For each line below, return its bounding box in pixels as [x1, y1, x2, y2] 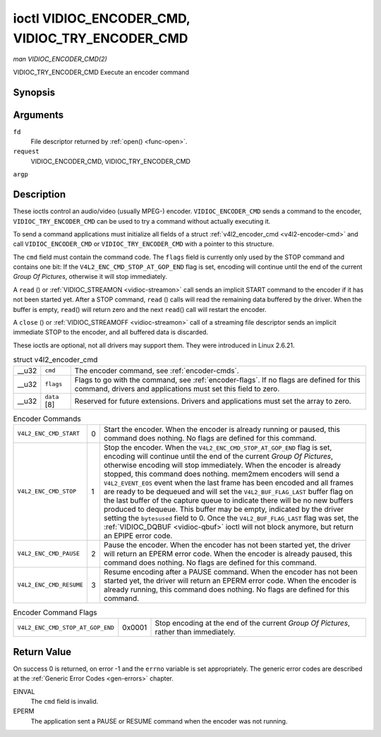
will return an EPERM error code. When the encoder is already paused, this [103, 549, 353, 558]
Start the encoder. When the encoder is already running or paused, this [103, 424, 341, 434]
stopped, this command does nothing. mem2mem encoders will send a [103, 469, 340, 479]
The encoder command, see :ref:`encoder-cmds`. [74, 366, 239, 376]
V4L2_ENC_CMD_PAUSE [17, 550, 80, 558]
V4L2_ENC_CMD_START [17, 430, 80, 438]
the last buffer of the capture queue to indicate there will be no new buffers [103, 495, 353, 505]
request [13, 148, 40, 155]
